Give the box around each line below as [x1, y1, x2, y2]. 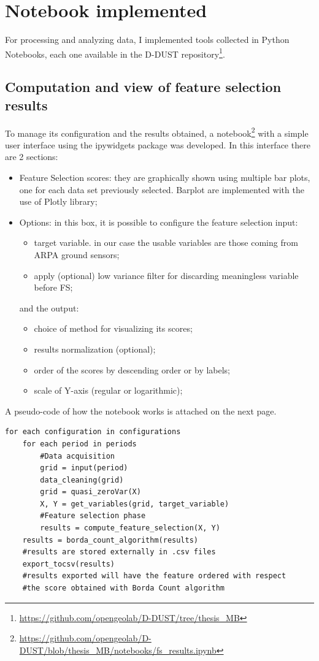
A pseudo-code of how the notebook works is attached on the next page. [5, 404, 277, 417]
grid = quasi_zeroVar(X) [40, 487, 141, 497]
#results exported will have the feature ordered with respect [22, 571, 286, 581]
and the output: [19, 301, 79, 314]
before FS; [34, 281, 73, 294]
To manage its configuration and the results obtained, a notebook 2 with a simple [5, 124, 309, 139]
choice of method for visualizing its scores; [34, 322, 193, 335]
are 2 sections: [5, 150, 58, 163]
